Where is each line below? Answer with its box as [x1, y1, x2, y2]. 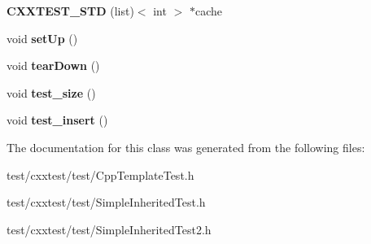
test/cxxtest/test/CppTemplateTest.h [7, 166, 194, 183]
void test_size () [7, 84, 96, 101]
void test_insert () [7, 111, 108, 129]
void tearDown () [7, 57, 100, 74]
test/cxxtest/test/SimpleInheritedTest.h [7, 194, 206, 211]
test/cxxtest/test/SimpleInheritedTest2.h [7, 220, 212, 237]
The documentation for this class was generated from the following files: [7, 138, 365, 155]
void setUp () [7, 29, 78, 46]
